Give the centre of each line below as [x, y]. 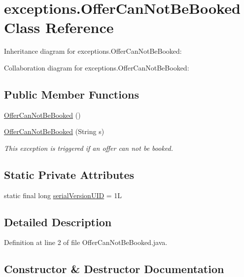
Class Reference [59, 27]
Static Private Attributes [69, 174]
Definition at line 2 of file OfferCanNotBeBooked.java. [86, 242]
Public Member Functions [71, 94]
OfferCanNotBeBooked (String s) [54, 131]
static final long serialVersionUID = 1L [63, 195]
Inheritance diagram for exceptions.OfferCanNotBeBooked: [93, 51]
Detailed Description [58, 222]
